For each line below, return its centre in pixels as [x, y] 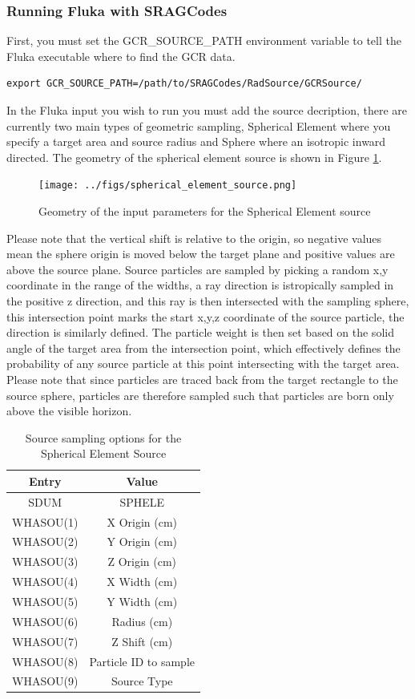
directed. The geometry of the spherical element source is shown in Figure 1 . [194, 157]
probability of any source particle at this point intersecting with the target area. [203, 364]
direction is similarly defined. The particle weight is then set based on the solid [200, 332]
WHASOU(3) [45, 562]
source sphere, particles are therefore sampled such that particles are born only [200, 395]
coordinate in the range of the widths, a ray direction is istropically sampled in [200, 285]
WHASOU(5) [45, 601]
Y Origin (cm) [142, 541]
